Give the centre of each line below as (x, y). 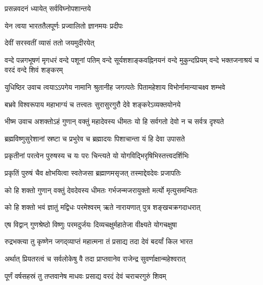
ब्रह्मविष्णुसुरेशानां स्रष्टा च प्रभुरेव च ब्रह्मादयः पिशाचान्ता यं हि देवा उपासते (95, 138)
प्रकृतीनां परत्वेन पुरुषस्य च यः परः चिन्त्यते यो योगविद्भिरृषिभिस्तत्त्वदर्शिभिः (97, 156)
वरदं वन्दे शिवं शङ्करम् (34, 70)
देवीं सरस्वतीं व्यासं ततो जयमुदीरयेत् (50, 43)
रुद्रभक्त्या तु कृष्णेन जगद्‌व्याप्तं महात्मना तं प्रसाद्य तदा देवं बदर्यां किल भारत (99, 241)
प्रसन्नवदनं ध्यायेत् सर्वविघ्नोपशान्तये (48, 8)
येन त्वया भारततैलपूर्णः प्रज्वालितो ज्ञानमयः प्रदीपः (64, 25)
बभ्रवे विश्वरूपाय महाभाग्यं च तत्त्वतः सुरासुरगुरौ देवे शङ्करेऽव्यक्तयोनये (93, 104)
